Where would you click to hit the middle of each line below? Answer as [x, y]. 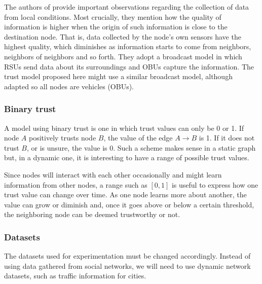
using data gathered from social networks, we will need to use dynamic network [127, 265]
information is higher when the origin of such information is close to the [116, 27]
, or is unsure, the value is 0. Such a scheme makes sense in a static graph [141, 147]
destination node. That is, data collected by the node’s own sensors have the [123, 36]
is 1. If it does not [227, 138]
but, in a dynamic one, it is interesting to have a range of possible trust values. [127, 157]
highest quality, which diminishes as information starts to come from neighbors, [128, 46]
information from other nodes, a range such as [76, 184]
